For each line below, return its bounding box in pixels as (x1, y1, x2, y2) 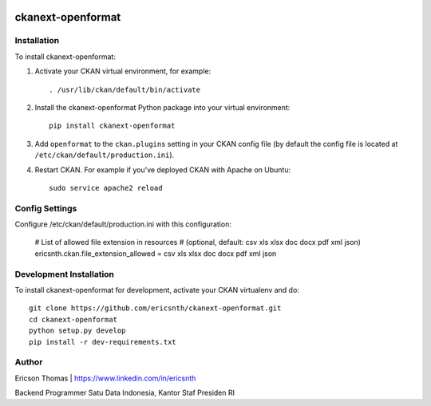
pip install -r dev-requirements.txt (29, 337, 177, 346)
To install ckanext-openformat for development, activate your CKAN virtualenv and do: (14, 285, 299, 294)
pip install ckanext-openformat (49, 121, 176, 131)
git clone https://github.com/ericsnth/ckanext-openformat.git (29, 304, 282, 313)
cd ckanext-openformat (29, 315, 118, 324)
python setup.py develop (29, 326, 126, 335)
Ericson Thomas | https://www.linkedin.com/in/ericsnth (14, 373, 196, 383)
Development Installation (14, 268, 115, 279)
